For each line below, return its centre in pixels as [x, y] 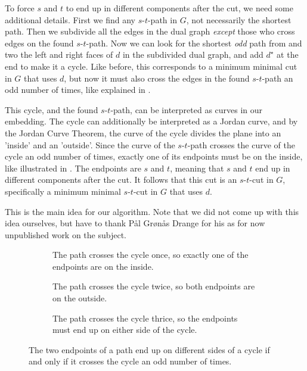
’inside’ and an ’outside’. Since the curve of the [90, 144]
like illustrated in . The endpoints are [73, 168]
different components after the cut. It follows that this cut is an [121, 180]
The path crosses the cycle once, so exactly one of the [151, 255]
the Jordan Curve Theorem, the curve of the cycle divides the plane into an [143, 132]
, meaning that [197, 168]
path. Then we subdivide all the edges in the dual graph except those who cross [150, 31]
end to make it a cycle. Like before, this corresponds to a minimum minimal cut [151, 66]
